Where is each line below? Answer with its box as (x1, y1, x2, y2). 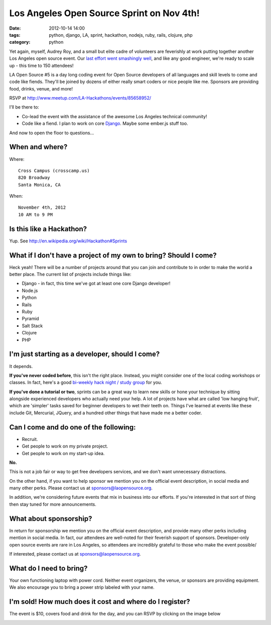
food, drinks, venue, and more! (9, 85, 73, 92)
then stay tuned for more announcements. (9, 501, 96, 507)
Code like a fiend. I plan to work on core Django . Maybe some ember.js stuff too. (22, 121, 188, 127)
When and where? (9, 143, 68, 151)
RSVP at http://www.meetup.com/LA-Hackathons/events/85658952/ (9, 95, 152, 101)
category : (9, 39, 31, 45)
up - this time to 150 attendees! (9, 62, 74, 68)
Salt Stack (22, 322, 43, 329)
